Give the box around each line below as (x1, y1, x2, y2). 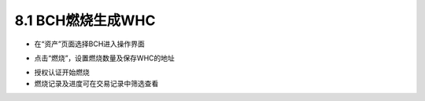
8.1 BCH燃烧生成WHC (14, 12, 157, 29)
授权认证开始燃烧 (34, 67, 90, 78)
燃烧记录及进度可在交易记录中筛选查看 (34, 78, 159, 88)
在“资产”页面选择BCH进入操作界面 (34, 39, 146, 49)
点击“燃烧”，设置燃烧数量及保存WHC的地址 (34, 53, 175, 63)
